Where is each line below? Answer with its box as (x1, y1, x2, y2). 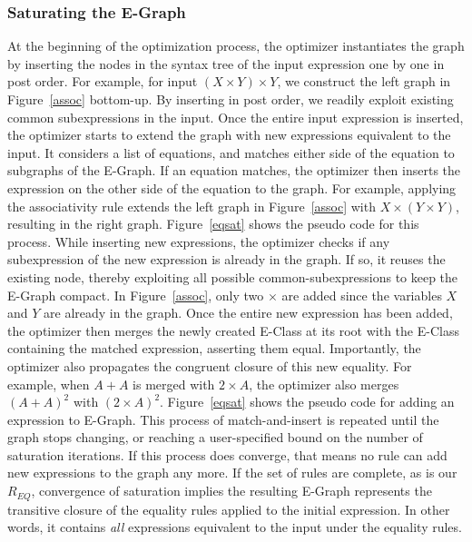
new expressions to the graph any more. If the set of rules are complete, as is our (7, 463, 457, 482)
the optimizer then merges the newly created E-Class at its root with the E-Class (7, 320, 459, 340)
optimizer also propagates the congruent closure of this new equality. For (7, 356, 412, 375)
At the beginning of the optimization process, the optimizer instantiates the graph (7, 36, 465, 55)
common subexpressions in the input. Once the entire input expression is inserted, (7, 107, 464, 126)
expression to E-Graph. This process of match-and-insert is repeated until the (7, 409, 439, 429)
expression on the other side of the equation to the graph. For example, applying (7, 178, 457, 197)
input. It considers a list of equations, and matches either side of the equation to (7, 143, 455, 162)
